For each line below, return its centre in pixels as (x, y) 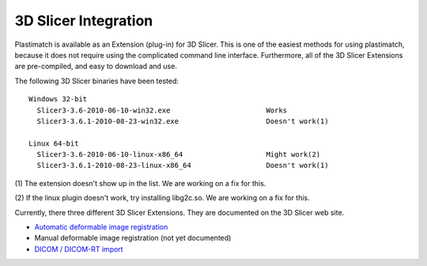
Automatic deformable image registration (101, 227)
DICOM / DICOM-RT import (79, 249)
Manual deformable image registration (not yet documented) (133, 238)
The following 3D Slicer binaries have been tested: (97, 81)
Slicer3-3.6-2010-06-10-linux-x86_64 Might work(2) (179, 155)
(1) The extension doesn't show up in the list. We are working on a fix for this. (140, 183)
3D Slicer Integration (84, 21)
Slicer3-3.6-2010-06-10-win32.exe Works (162, 110)
